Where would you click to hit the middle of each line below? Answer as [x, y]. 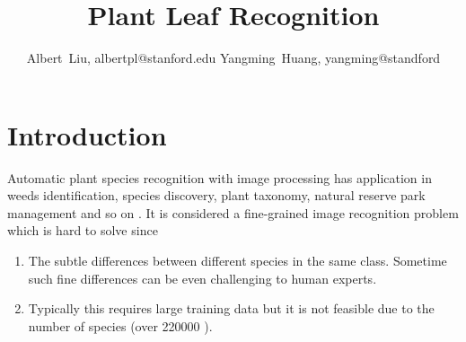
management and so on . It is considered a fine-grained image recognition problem [233, 212]
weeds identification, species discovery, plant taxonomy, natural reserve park [216, 195]
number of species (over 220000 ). [120, 325]
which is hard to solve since [83, 230]
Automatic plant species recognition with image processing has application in [220, 177]
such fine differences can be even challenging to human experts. [202, 278]
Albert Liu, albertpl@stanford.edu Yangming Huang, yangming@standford [233, 58]
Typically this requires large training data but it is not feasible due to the [231, 308]
